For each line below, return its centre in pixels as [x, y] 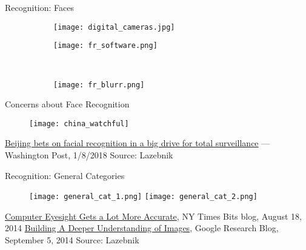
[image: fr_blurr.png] [99, 85]
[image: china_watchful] [79, 123]
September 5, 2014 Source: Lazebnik [72, 240]
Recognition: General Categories [65, 175]
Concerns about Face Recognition [67, 104]
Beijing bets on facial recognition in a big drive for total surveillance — [138, 143]
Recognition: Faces [40, 7]
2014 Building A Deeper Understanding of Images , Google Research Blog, [142, 228]
